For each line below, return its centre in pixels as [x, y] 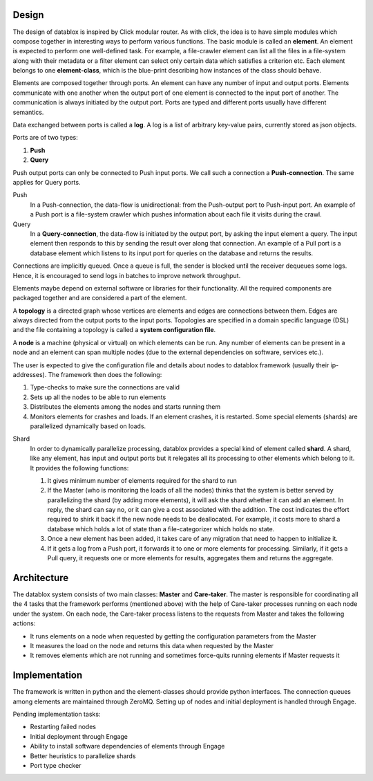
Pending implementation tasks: [57, 714]
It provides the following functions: [79, 468]
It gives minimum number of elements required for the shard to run [142, 480]
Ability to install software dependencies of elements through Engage [127, 746]
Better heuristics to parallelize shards [83, 756]
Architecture [41, 578]
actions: [24, 623]
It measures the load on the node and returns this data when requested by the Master [152, 645]
